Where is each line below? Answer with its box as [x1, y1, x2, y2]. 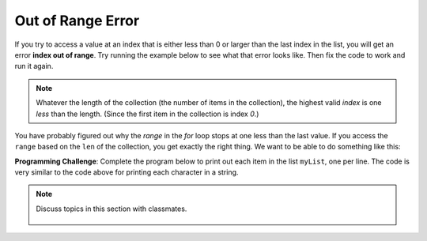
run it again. [14, 62, 54, 71]
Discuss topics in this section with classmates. [36, 204, 187, 213]
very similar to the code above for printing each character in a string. [14, 168, 239, 177]
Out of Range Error [14, 12, 140, 29]
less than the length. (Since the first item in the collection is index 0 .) [36, 109, 259, 119]
